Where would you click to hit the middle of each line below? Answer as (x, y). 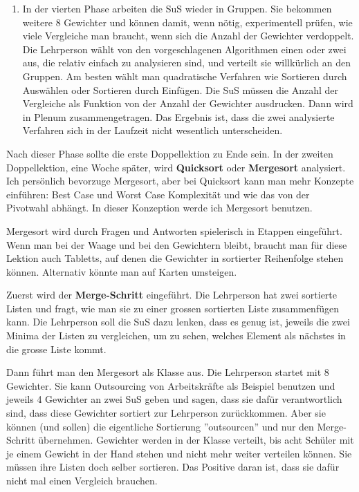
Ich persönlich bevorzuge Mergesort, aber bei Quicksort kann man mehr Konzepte (180, 181)
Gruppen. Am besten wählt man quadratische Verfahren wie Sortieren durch (185, 76)
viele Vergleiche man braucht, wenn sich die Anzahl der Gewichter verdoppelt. (188, 36)
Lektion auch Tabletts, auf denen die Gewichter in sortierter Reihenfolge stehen (175, 258)
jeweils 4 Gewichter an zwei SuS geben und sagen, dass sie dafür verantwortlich (174, 399)
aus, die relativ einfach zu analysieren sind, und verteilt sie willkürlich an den (186, 63)
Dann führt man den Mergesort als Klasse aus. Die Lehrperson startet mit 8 (168, 372)
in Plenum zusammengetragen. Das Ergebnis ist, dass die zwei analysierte (178, 116)
